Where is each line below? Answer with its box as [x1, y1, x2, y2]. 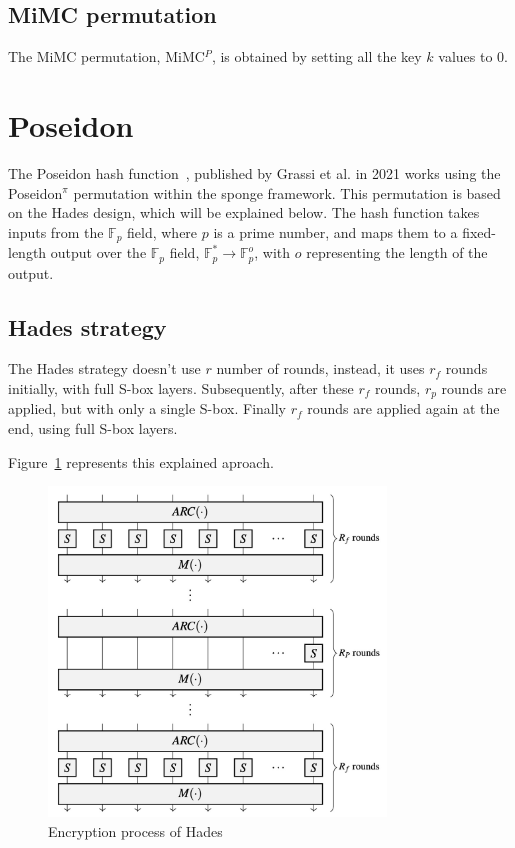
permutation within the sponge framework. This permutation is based [73, 182, 501, 203]
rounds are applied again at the [307, 398, 500, 419]
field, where [127, 221, 198, 242]
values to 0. [438, 46, 508, 67]
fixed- [462, 221, 496, 242]
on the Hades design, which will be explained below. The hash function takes [8, 202, 480, 223]
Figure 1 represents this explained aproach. [8, 451, 274, 472]
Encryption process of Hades [48, 820, 223, 841]
